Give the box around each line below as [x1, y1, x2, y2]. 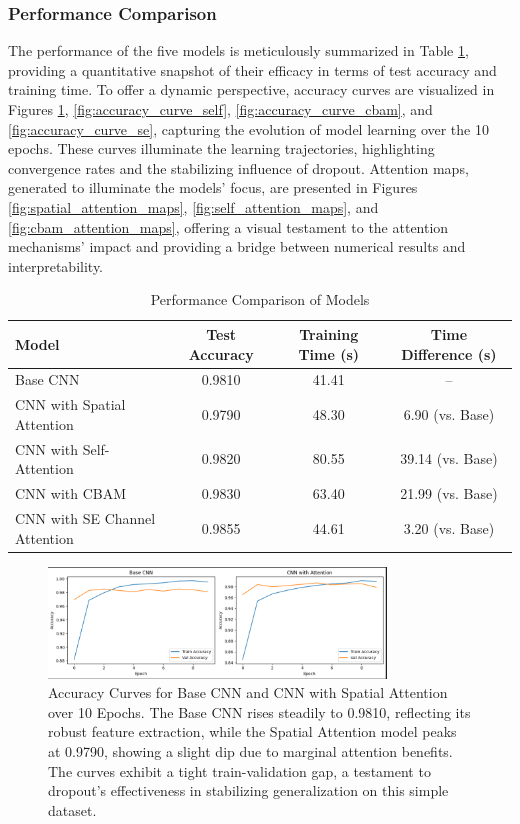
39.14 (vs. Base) [400, 448, 498, 469]
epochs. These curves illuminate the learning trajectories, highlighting [8, 138, 435, 159]
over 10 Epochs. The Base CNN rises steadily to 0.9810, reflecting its [48, 701, 471, 722]
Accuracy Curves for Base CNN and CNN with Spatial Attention [48, 682, 448, 703]
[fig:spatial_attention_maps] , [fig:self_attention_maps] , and [8, 196, 379, 217]
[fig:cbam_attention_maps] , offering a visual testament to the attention [8, 216, 449, 237]
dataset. [48, 799, 97, 820]
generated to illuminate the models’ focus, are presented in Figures [8, 177, 418, 198]
